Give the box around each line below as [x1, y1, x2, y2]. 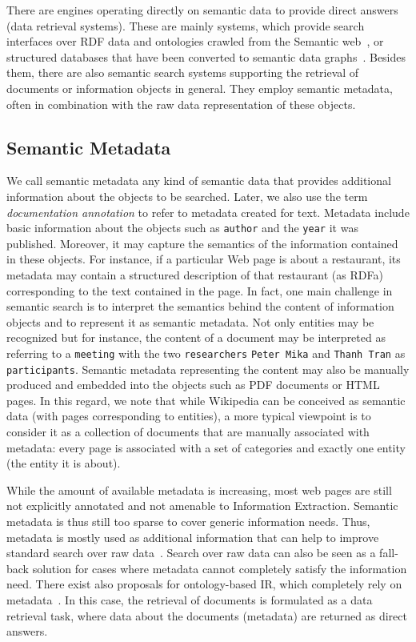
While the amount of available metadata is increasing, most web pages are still [6, 481, 392, 498]
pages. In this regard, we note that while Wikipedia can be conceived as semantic [6, 391, 406, 408]
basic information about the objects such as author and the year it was [6, 219, 358, 236]
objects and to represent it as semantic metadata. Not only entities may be [6, 313, 374, 330]
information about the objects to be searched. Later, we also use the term [6, 187, 368, 204]
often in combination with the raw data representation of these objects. [6, 95, 356, 112]
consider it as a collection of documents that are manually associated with [6, 423, 370, 440]
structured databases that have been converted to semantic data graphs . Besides [6, 48, 406, 65]
